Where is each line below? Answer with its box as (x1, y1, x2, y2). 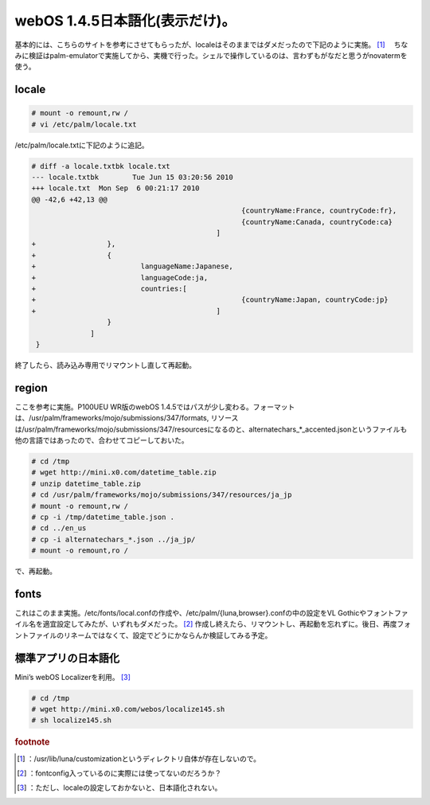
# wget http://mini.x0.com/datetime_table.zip (31, 468, 217, 477)
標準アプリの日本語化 (14, 651, 119, 665)
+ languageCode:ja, (31, 273, 209, 282)
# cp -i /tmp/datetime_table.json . (31, 512, 175, 522)
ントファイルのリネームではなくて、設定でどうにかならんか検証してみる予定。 (14, 630, 272, 640)
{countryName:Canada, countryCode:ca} (241, 217, 393, 226)
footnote (14, 737, 50, 748)
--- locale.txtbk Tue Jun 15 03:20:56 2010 (31, 173, 234, 182)
